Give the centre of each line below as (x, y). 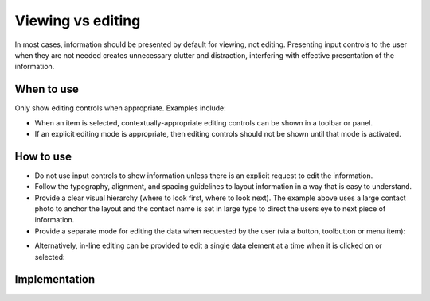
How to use (43, 156)
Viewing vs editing (78, 21)
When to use (47, 89)
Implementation (55, 279)
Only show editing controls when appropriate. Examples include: (120, 108)
